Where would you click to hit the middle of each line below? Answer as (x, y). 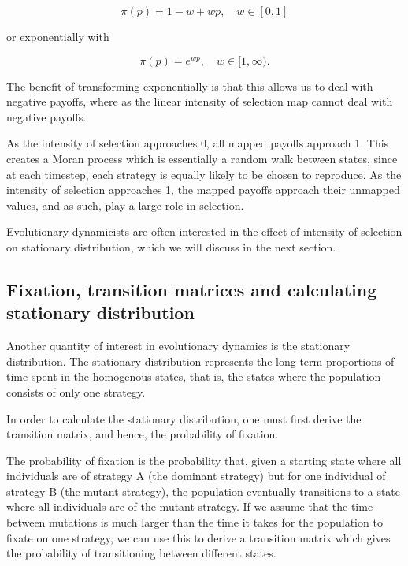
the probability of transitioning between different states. (141, 553)
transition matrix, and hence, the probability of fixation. (143, 434)
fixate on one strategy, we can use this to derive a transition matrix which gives (198, 537)
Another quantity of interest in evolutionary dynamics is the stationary (178, 346)
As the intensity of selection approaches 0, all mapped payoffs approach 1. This (198, 143)
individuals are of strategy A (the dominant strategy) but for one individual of (196, 476)
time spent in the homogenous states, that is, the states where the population (194, 376)
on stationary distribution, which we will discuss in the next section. (171, 246)
